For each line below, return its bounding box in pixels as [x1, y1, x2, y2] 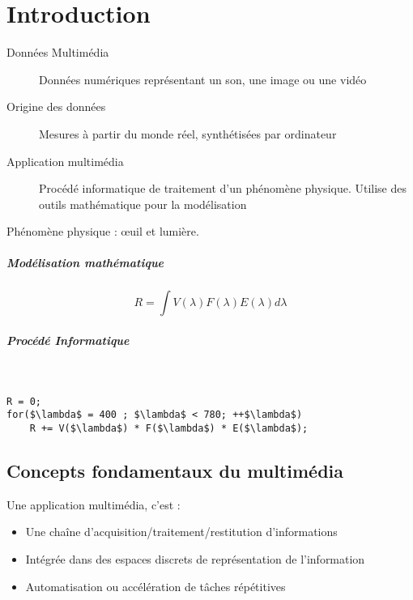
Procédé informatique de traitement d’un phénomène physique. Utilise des [39, 180, 407, 197]
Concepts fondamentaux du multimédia [6, 457, 343, 483]
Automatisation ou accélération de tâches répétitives [25, 577, 286, 594]
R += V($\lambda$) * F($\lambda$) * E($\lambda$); [29, 422, 309, 434]
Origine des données [6, 98, 106, 115]
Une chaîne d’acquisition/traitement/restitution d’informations [25, 523, 338, 540]
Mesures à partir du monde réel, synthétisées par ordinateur [39, 125, 337, 142]
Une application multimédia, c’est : [6, 496, 181, 513]
